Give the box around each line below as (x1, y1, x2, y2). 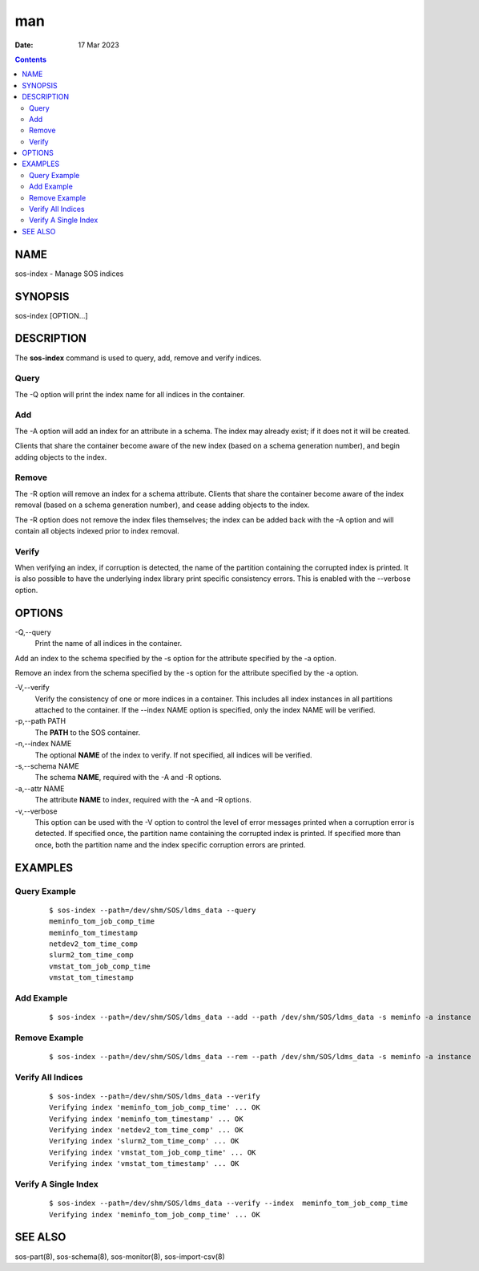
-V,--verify (14, 683, 50, 692)
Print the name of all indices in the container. (34, 639, 183, 648)
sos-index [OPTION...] (14, 311, 88, 320)
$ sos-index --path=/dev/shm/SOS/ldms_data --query (49, 905, 256, 915)
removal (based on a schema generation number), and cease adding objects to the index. (14, 500, 310, 510)
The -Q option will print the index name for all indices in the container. (14, 389, 245, 399)
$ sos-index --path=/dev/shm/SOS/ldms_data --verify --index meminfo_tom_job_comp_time (49, 1199, 409, 1208)
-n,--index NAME (14, 739, 72, 749)
